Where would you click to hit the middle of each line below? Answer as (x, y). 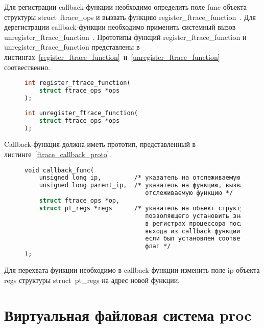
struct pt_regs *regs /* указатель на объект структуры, (147, 208)
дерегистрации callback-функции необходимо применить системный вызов (120, 27)
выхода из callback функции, (195, 231)
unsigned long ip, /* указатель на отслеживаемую (140, 178)
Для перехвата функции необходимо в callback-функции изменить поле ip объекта (132, 270)
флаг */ (158, 246)
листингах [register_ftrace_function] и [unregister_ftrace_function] (112, 57)
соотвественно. (27, 67)
